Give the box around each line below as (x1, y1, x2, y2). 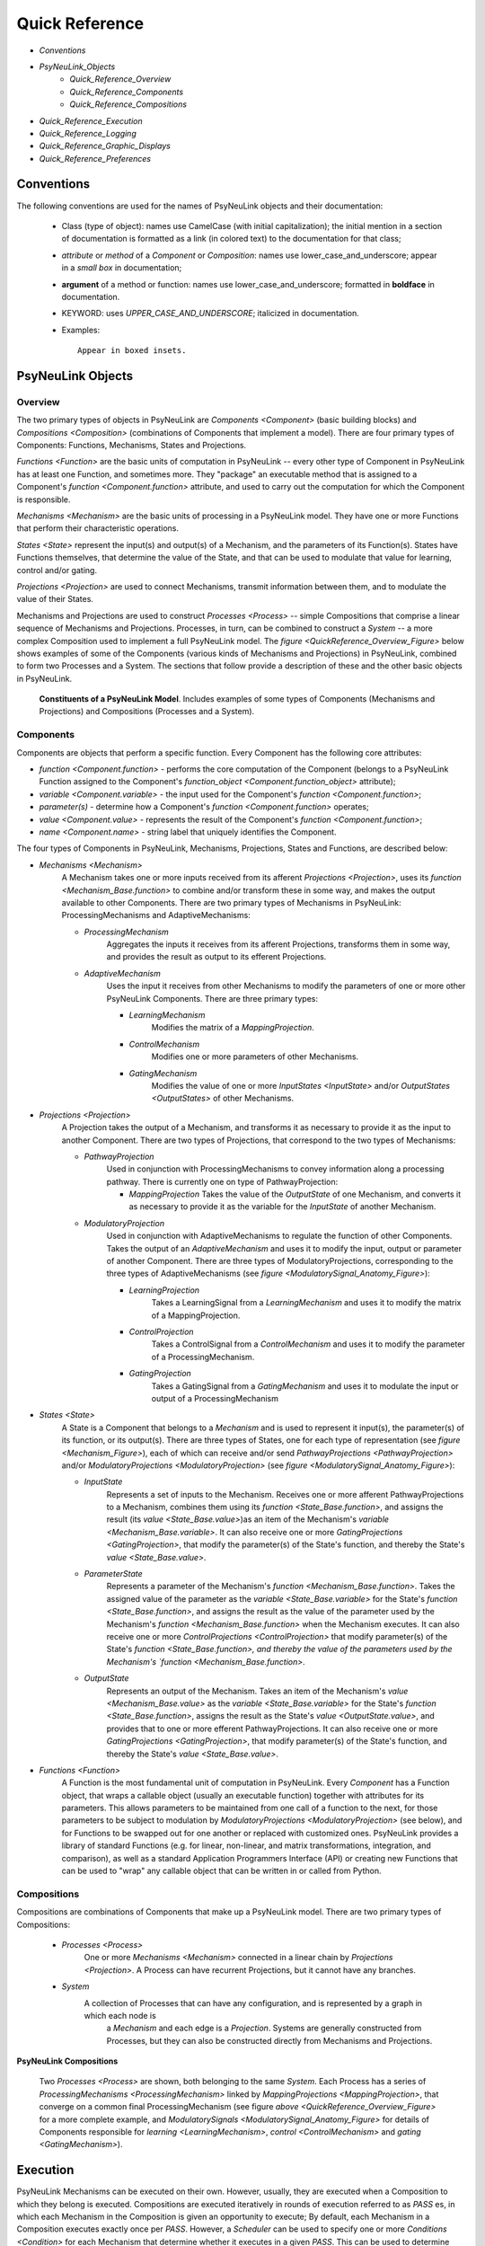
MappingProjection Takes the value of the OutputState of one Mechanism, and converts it (128, 1189, 462, 1199)
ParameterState (84, 1569, 143, 1579)
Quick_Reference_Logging (39, 128, 137, 138)
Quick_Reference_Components (69, 86, 184, 97)
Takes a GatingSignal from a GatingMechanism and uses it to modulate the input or (151, 1380, 459, 1392)
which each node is (84, 2010, 156, 2021)
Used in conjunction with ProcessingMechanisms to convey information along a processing (106, 1163, 445, 1174)
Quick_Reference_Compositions (69, 99, 188, 110)
